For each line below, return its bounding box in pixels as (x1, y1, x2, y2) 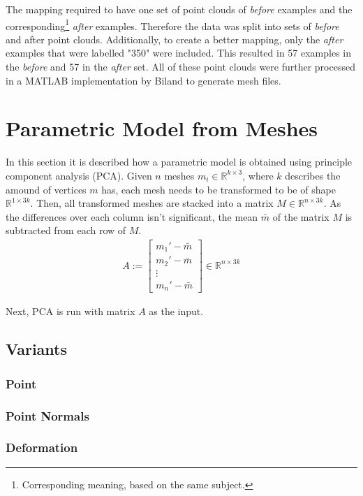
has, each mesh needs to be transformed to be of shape (101, 182, 336, 196)
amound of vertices (6, 182, 87, 196)
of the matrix (272, 209, 329, 224)
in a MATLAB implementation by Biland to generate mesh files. (6, 73, 281, 87)
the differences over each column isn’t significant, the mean (6, 209, 258, 224)
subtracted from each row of (6, 223, 126, 238)
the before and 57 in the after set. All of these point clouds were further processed (6, 59, 355, 74)
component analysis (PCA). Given (6, 168, 152, 182)
